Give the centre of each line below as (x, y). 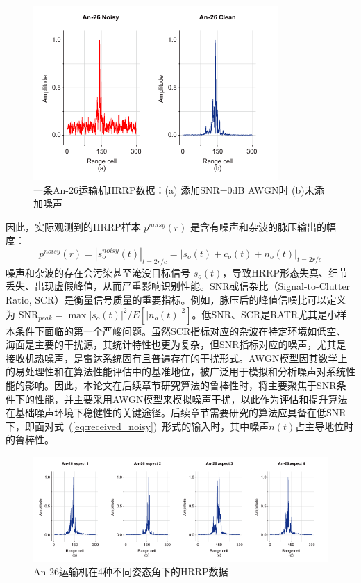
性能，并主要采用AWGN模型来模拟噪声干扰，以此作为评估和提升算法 (191, 399)
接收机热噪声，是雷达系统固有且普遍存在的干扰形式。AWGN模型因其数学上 (177, 358)
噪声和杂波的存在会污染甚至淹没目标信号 (98, 272)
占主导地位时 (325, 426)
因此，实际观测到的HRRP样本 (73, 226)
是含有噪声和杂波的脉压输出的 (259, 226)
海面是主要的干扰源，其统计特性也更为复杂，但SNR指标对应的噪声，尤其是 (176, 344)
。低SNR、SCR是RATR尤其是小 (265, 314)
